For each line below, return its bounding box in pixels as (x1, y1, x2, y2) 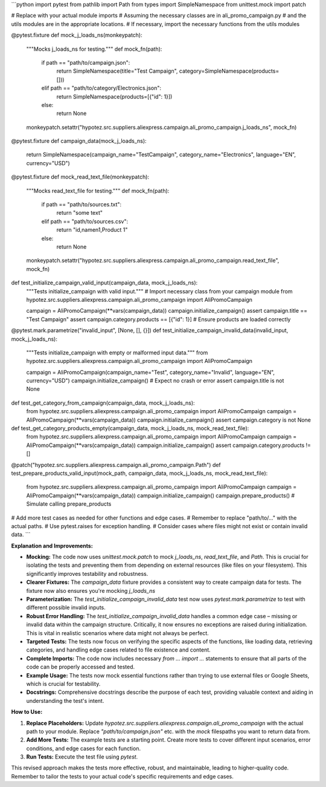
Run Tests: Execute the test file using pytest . (26, 753, 138, 760)
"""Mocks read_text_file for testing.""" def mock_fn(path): (26, 187, 170, 194)
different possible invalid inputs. (26, 604, 106, 611)
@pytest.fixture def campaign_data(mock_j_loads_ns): (11, 137, 147, 145)
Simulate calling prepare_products (26, 500, 112, 508)
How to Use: (11, 708, 43, 716)
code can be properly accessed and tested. (26, 663, 135, 671)
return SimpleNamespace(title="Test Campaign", (56, 67, 178, 75)
